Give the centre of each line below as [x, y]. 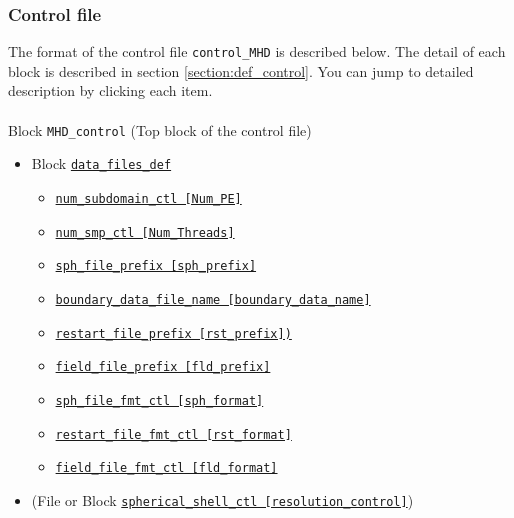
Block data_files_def [101, 163]
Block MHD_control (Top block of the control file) [160, 129]
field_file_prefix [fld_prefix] [163, 367]
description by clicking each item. [110, 90]
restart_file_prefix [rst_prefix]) [173, 333]
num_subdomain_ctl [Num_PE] [148, 198]
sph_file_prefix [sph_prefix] [156, 266]
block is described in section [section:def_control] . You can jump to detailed [241, 70]
